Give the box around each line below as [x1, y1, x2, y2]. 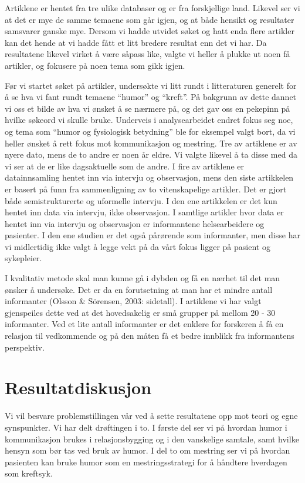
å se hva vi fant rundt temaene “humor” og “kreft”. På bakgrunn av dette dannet [5, 91, 297, 103]
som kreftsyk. [5, 467, 53, 479]
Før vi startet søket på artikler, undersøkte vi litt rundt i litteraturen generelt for [5, 79, 297, 91]
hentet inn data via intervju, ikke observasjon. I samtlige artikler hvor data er [5, 206, 284, 218]
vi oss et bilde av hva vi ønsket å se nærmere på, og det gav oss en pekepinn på [5, 102, 290, 114]
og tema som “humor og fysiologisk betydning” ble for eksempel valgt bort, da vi [5, 125, 296, 137]
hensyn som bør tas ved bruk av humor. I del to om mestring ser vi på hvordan [5, 444, 290, 457]
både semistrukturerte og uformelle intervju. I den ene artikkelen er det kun [5, 194, 277, 206]
